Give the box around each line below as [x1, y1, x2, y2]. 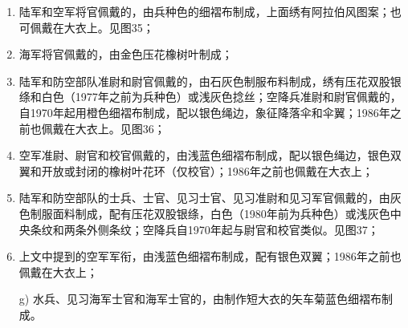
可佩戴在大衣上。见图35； [18, 18, 154, 35]
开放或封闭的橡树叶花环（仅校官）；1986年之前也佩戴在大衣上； [41, 162, 373, 179]
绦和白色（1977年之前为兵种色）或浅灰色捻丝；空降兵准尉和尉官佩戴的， [18, 88, 402, 105]
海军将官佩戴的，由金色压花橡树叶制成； [18, 46, 233, 63]
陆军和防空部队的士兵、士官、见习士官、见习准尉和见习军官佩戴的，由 [18, 189, 390, 206]
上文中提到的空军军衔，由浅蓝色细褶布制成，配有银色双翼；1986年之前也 [18, 248, 402, 265]
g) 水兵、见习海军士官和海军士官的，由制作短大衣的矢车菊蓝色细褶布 [18, 290, 381, 307]
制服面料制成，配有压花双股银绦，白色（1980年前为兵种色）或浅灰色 [30, 204, 390, 221]
